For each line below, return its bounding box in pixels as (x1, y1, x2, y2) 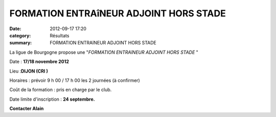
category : (9, 32, 31, 38)
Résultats (50, 32, 70, 38)
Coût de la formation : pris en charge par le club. (9, 87, 112, 93)
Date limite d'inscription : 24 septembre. (9, 96, 95, 102)
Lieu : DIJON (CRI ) (9, 68, 49, 74)
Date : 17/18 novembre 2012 (9, 59, 69, 65)
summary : (9, 40, 32, 46)
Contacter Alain (9, 105, 44, 112)
